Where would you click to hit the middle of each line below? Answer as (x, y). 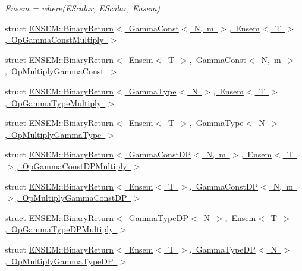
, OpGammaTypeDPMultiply (59, 229)
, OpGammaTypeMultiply (53, 103)
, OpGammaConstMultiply (54, 40)
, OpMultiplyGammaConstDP (71, 198)
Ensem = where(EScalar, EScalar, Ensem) (83, 8)
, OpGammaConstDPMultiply (71, 166)
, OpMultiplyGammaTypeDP (59, 261)
